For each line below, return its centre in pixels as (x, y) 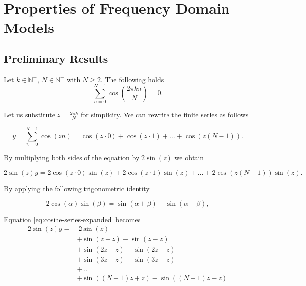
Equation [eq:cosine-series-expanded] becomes (72, 219)
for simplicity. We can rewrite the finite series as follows (164, 115)
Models (29, 27)
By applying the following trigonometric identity (77, 188)
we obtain (189, 157)
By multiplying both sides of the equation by (72, 157)
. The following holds (132, 79)
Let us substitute (29, 115)
